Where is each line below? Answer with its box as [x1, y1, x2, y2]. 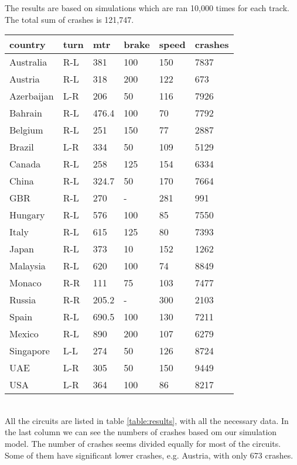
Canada [9, 157, 41, 171]
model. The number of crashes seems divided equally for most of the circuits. [5, 437, 281, 449]
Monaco [9, 276, 42, 290]
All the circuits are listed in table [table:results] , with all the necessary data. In [5, 414, 289, 426]
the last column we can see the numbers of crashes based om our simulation [5, 426, 277, 438]
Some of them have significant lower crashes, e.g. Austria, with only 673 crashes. [5, 449, 293, 461]
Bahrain [9, 106, 42, 120]
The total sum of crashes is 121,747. [5, 13, 134, 25]
